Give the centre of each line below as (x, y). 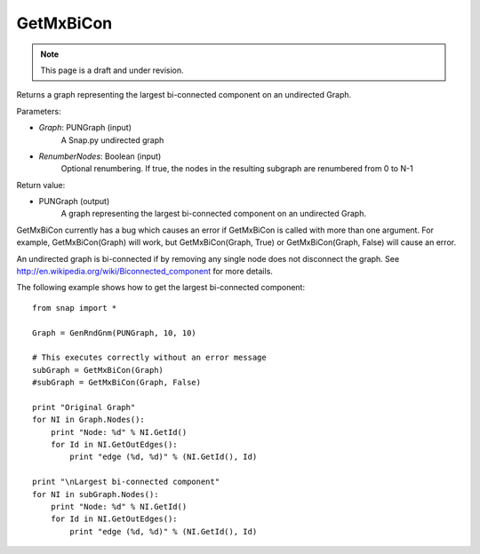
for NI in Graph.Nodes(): (89, 420)
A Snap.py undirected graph (112, 140)
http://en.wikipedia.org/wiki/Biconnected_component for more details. (144, 272)
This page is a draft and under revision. (112, 70)
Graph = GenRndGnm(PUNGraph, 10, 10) (115, 332)
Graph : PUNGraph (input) (85, 128)
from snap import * (75, 308)
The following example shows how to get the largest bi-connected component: (161, 288)
